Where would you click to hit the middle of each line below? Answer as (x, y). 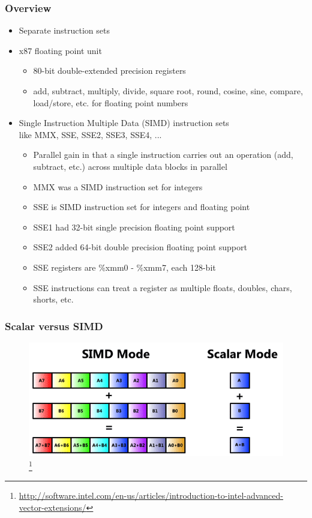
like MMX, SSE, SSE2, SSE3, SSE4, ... (90, 134)
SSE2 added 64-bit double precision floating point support (140, 247)
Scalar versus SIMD (54, 326)
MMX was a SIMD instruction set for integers (118, 186)
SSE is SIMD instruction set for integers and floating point (142, 207)
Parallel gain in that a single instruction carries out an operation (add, (163, 155)
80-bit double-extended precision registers (109, 71)
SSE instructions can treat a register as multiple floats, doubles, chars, (163, 287)
